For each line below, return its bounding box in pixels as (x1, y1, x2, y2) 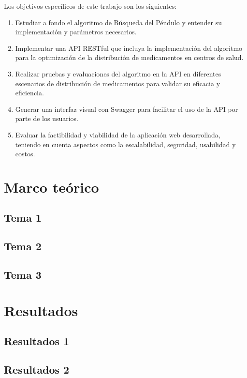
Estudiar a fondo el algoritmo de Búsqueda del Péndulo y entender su (15, 17, 222, 27)
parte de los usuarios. (15, 113, 78, 123)
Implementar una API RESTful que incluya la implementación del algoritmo (15, 43, 243, 53)
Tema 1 (4, 210, 42, 225)
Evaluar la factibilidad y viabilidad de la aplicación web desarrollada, (15, 129, 220, 139)
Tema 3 (4, 267, 42, 282)
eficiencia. (15, 88, 44, 98)
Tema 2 (4, 239, 42, 254)
